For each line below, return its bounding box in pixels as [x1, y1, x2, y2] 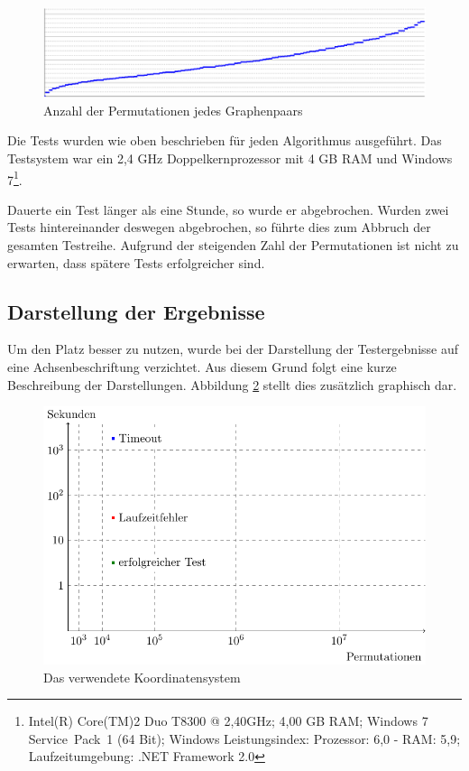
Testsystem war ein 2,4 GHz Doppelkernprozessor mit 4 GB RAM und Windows [7, 148, 453, 167]
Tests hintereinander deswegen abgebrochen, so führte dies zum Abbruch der [7, 218, 431, 237]
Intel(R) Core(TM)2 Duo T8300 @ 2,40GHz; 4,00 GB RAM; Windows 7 [28, 711, 428, 730]
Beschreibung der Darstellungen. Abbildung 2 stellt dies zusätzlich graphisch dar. [7, 375, 457, 394]
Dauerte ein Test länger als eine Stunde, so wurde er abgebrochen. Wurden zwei [7, 200, 449, 218]
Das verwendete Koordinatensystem [43, 667, 241, 686]
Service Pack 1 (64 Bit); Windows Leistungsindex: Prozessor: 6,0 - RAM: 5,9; [28, 729, 461, 748]
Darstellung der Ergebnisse [7, 297, 265, 325]
